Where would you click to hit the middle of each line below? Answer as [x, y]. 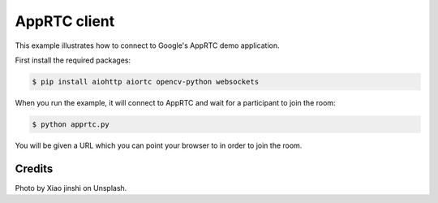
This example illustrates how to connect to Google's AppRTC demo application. [147, 45]
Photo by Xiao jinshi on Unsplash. [71, 188]
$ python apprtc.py [71, 124]
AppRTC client [65, 21]
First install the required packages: [73, 60]
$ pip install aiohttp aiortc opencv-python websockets [146, 82]
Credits [34, 168]
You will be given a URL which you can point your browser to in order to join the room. [159, 145]
